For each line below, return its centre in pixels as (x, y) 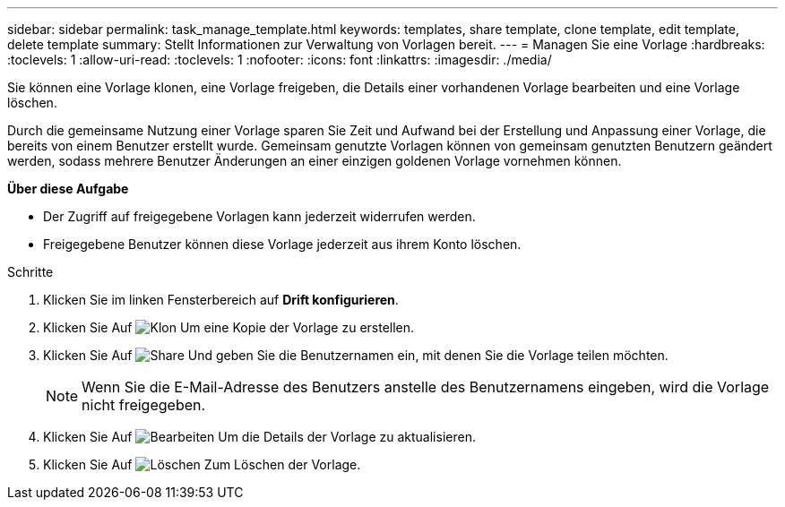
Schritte (30, 272)
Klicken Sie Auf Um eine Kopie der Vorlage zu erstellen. (229, 327)
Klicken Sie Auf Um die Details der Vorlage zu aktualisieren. (259, 437)
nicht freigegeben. (144, 405)
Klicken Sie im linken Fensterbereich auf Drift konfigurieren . (221, 300)
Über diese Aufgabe (68, 189)
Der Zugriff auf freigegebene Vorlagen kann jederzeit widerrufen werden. (259, 216)
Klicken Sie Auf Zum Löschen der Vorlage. (202, 464)
